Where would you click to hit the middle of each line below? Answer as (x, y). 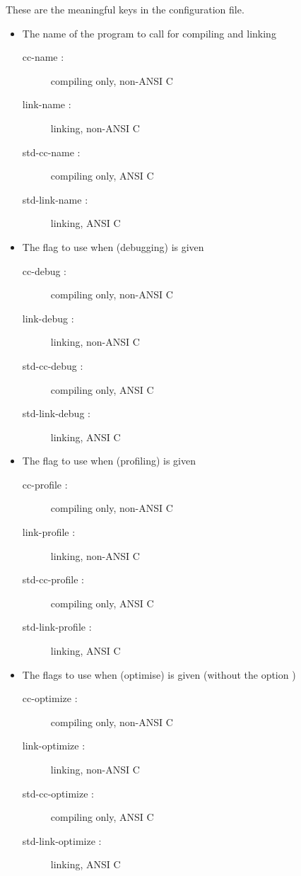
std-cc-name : (51, 152)
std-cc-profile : (53, 579)
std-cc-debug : (53, 365)
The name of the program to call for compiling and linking (149, 33)
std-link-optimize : (62, 840)
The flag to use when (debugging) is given (113, 246)
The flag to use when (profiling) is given (109, 461)
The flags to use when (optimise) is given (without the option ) (159, 674)
